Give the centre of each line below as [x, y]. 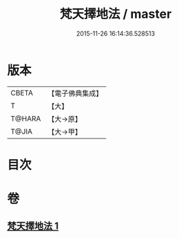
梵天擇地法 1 [33, 226]
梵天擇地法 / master [116, 14]
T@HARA [26, 119]
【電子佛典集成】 [75, 93]
